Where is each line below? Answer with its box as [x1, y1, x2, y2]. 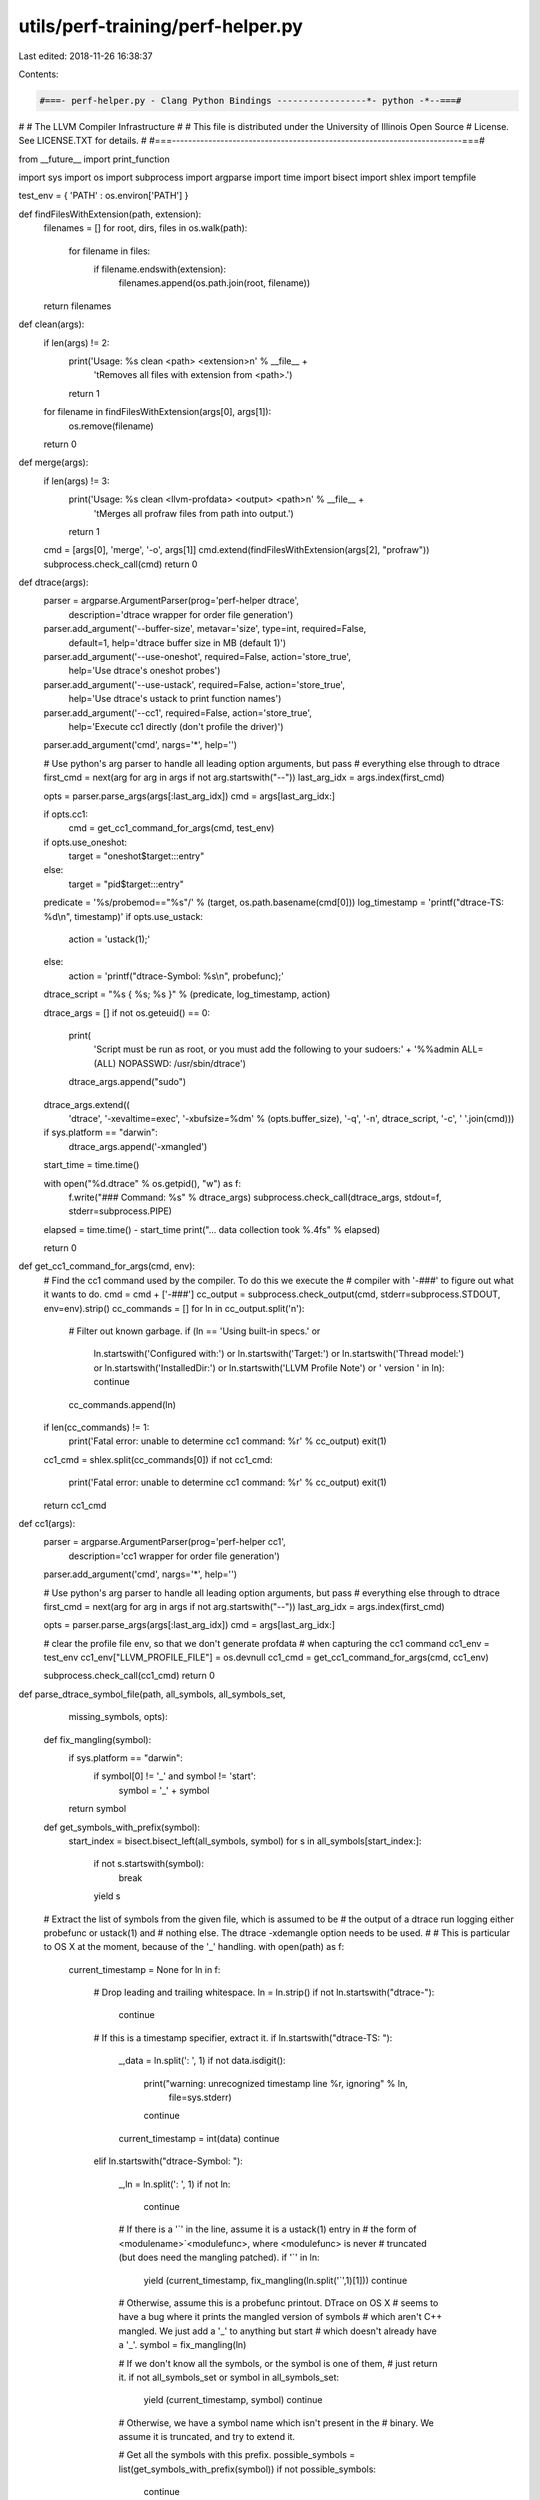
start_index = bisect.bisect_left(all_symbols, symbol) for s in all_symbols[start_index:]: [68, 1835, 422, 1847]
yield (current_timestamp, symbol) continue [143, 2394, 323, 2406]
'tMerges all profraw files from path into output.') [93, 507, 294, 519]
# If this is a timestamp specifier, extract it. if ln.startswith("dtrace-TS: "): [93, 2031, 393, 2044]
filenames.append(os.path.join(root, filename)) [118, 277, 311, 289]
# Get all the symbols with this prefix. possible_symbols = [118, 2449, 355, 2461]
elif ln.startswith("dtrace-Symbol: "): [93, 2155, 244, 2167]
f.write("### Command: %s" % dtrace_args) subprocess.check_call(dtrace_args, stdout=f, [68, 1191, 442, 1203]
